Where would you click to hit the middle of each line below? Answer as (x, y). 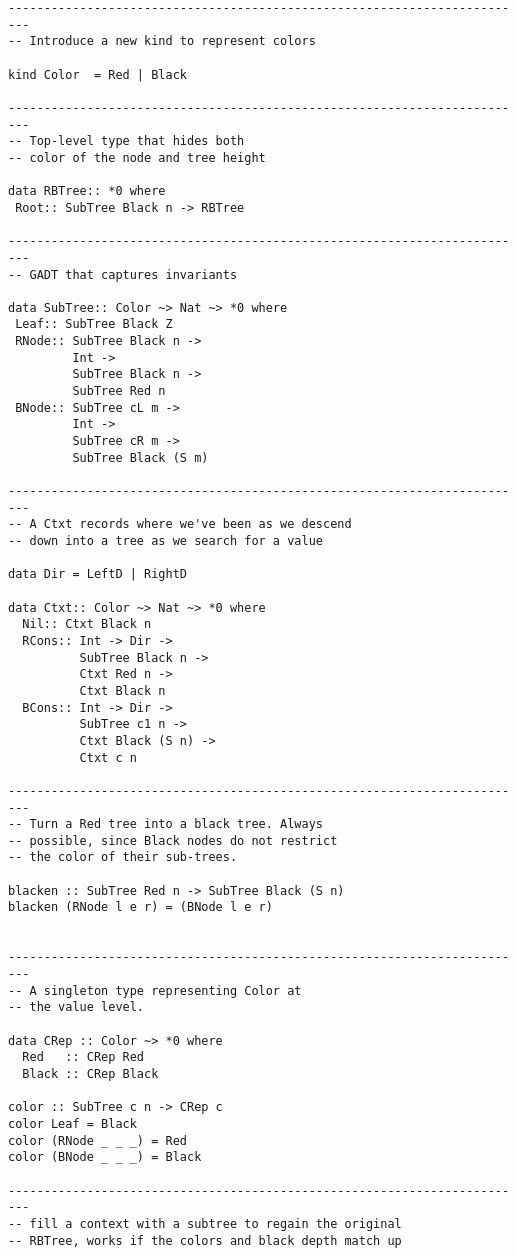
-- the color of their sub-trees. (123, 857)
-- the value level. (76, 1007)
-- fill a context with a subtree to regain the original (205, 1223)
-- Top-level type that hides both (126, 141)
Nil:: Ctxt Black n (87, 624)
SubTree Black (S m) (140, 457)
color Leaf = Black (72, 1123)
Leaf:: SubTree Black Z (94, 324)
